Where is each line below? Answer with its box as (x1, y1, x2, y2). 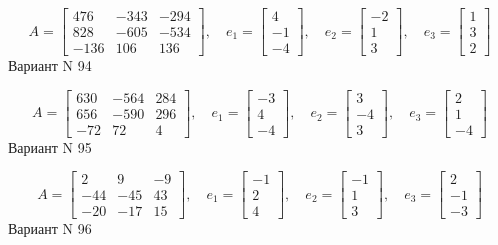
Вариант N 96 (8, 218, 92, 239)
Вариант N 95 (8, 136, 92, 157)
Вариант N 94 (8, 55, 92, 76)
